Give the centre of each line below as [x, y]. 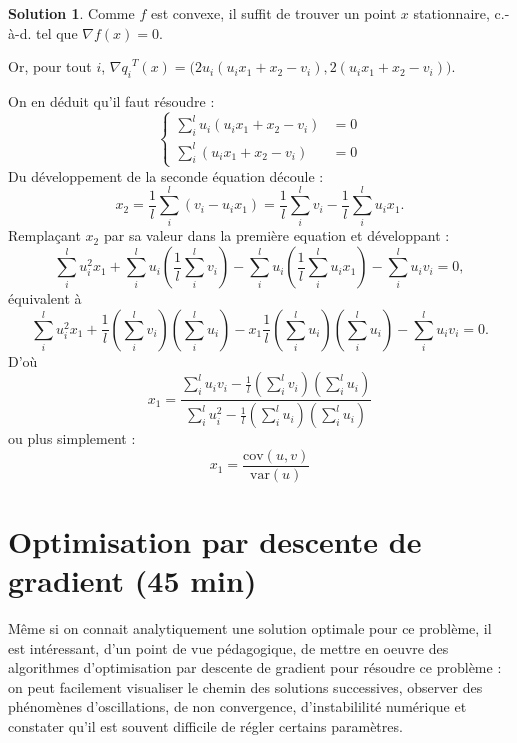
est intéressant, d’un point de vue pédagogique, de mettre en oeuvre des [228, 647]
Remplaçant [44, 235]
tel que [57, 32]
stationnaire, [451, 13]
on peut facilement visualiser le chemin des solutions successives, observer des [245, 686]
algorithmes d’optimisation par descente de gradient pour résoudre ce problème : [255, 667]
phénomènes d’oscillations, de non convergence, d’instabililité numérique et [237, 706]
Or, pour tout [50, 66]
